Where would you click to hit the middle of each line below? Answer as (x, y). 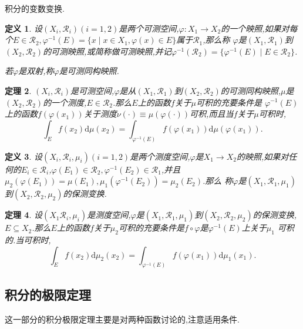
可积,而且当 (212, 114)
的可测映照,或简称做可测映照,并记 (107, 51)
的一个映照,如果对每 (259, 28)
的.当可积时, (28, 240)
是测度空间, (109, 215)
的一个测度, (65, 102)
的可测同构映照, (251, 90)
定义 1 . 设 (23, 28)
